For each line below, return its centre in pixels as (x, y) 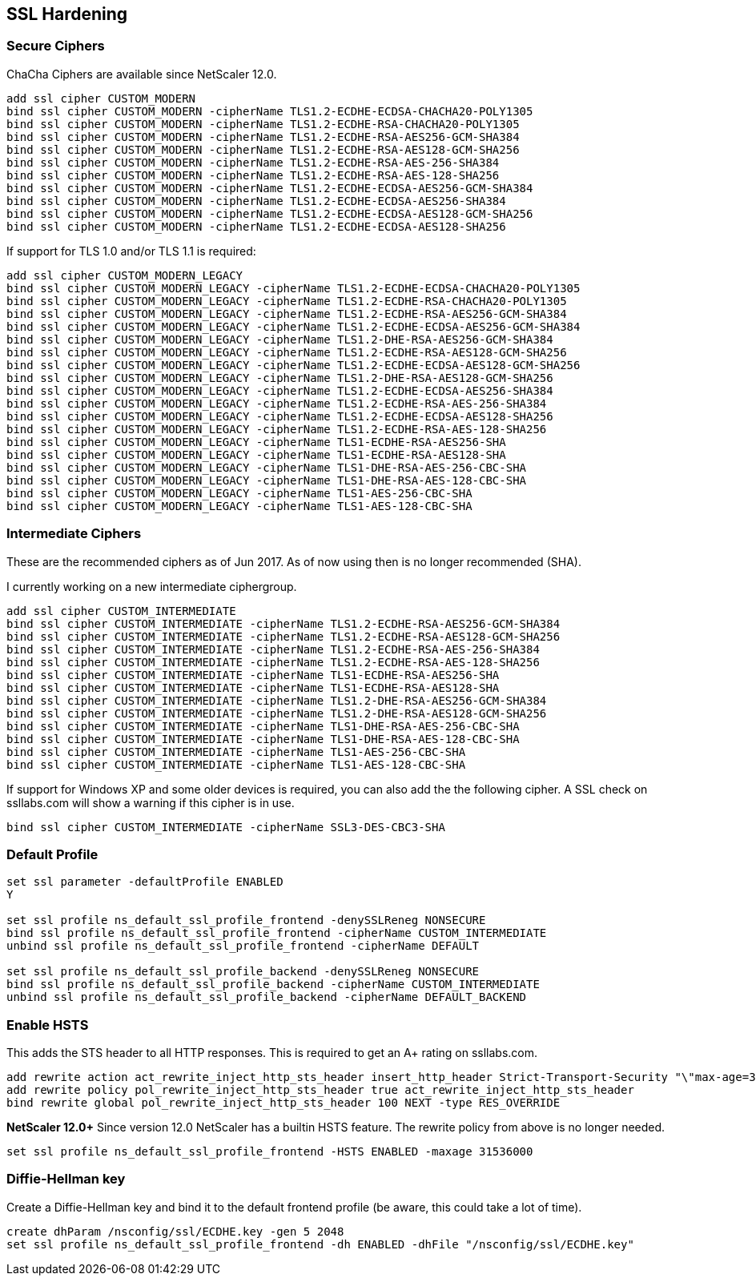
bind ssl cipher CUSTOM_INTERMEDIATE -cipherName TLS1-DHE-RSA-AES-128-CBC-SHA (263, 739)
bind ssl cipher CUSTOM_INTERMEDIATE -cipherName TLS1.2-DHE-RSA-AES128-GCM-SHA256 (277, 713)
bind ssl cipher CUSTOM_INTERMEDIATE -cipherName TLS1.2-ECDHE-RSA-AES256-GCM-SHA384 (283, 623)
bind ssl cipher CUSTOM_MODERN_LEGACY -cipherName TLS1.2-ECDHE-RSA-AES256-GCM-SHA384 (287, 313)
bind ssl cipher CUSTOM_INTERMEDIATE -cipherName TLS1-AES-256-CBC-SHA (236, 752)
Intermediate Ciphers (74, 534)
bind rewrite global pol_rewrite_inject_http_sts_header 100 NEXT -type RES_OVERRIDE (283, 1103)
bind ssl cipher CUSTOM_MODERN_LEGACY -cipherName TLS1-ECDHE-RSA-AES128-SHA (256, 454)
